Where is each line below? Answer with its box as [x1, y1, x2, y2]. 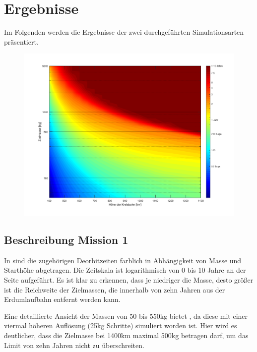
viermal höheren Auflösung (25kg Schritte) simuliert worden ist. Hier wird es [4, 320, 237, 331]
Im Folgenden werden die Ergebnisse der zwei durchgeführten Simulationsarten [4, 27, 244, 37]
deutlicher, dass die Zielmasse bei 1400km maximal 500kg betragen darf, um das [4, 330, 249, 340]
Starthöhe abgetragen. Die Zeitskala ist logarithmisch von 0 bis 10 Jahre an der [4, 265, 246, 275]
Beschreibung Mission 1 [4, 232, 128, 247]
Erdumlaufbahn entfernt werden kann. [4, 294, 121, 304]
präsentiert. [4, 36, 39, 47]
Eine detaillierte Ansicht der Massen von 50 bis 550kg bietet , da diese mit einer [4, 310, 248, 321]
